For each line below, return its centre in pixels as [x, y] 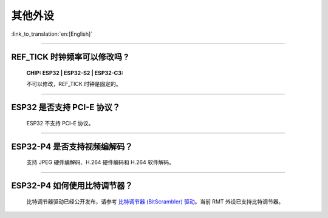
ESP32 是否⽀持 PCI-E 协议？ [66, 107]
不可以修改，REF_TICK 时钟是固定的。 [74, 84]
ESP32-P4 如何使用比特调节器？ [72, 186]
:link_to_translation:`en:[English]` [52, 34]
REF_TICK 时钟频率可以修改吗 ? [70, 57]
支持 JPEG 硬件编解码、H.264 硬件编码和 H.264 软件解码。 [100, 162]
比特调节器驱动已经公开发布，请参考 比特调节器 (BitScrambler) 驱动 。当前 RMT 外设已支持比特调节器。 [155, 201]
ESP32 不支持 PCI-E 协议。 [60, 123]
